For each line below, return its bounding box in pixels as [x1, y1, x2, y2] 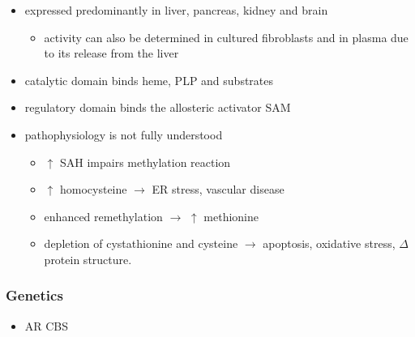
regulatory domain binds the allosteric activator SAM [24, 99, 291, 116]
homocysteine [59, 181, 127, 198]
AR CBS [24, 317, 69, 334]
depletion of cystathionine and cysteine [44, 235, 238, 252]
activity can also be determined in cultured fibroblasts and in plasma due [44, 28, 409, 45]
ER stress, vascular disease [152, 181, 285, 198]
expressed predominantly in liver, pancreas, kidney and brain [24, 2, 328, 18]
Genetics [6, 285, 63, 305]
